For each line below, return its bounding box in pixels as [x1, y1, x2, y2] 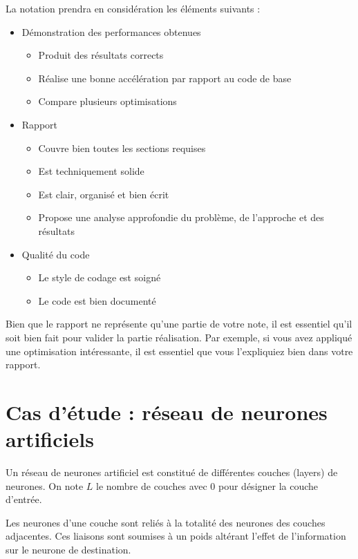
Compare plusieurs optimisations [38, 94, 177, 108]
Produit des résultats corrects [38, 48, 164, 62]
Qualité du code [21, 247, 90, 261]
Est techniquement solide [38, 164, 144, 178]
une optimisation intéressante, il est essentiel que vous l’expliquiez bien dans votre [6, 343, 353, 358]
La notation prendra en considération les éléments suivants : [6, 1, 261, 15]
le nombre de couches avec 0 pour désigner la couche [96, 478, 319, 493]
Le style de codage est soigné [38, 270, 161, 285]
